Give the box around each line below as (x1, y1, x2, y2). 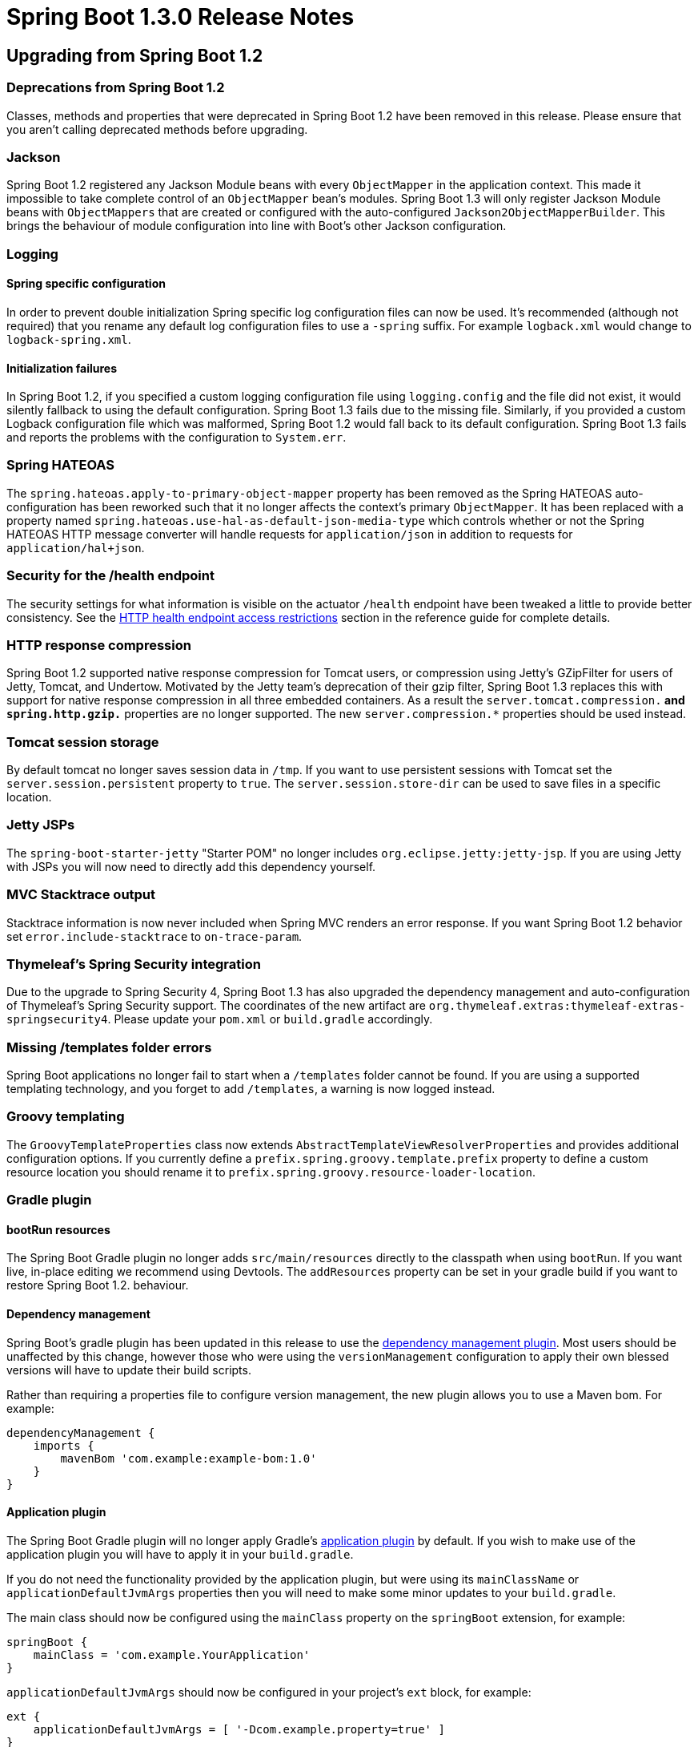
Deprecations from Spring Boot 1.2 (6, 79, 225, 96)
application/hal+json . (6, 540, 145, 555)
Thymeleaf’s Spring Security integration (6, 955, 261, 972)
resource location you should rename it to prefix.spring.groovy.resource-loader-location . (6, 1164, 536, 1179)
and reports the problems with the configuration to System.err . (6, 430, 347, 445)
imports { (33, 1438, 94, 1452)
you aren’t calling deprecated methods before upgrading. (6, 122, 308, 136)
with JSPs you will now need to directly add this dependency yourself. (6, 859, 376, 873)
